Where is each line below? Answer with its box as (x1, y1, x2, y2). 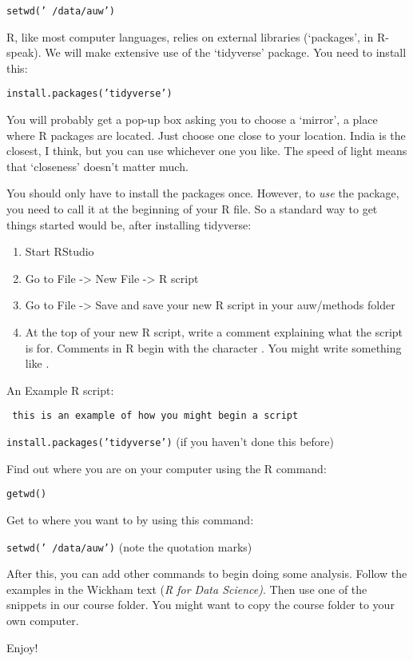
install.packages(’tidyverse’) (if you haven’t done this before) (6, 433, 334, 450)
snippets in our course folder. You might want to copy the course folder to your (6, 596, 395, 613)
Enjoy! (6, 639, 38, 655)
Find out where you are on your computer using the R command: (6, 460, 327, 476)
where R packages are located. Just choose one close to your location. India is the (6, 126, 406, 143)
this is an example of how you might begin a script (12, 410, 299, 422)
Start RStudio (25, 243, 94, 260)
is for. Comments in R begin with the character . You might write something (25, 339, 402, 356)
